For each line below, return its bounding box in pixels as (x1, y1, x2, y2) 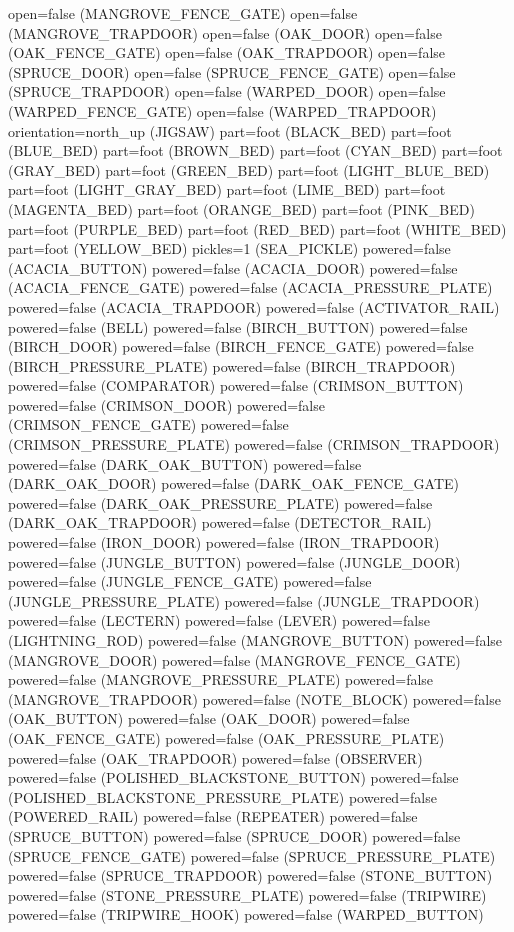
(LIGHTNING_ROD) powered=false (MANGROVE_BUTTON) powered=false (8, 630, 503, 650)
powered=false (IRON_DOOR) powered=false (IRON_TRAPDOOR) (8, 532, 440, 553)
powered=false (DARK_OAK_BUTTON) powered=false (8, 453, 362, 474)
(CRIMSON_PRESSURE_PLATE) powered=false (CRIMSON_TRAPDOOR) (8, 434, 500, 455)
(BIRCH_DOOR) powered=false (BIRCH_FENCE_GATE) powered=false (8, 336, 474, 357)
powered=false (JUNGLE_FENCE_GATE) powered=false (8, 571, 372, 592)
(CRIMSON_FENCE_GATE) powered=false (8, 414, 289, 435)
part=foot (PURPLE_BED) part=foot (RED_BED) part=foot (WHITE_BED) (8, 218, 507, 239)
